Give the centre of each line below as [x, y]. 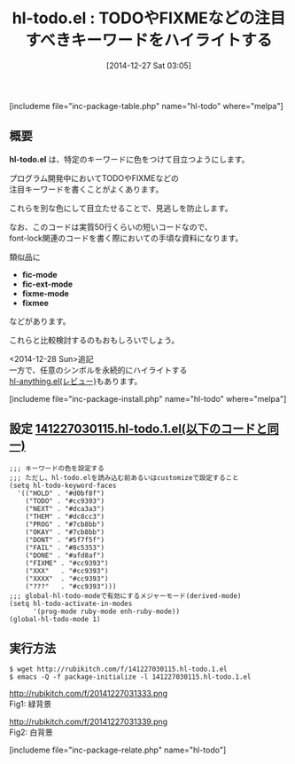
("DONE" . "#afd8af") [65, 555]
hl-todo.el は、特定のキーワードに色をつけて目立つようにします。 [129, 159]
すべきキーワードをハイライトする [149, 40]
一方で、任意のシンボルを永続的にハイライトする [98, 370]
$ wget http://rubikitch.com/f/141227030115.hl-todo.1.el [118, 669]
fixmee [35, 303]
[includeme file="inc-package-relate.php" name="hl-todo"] [118, 750]
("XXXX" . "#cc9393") [67, 579]
